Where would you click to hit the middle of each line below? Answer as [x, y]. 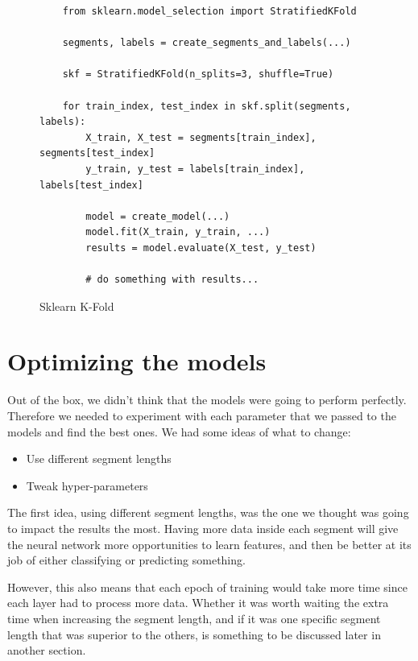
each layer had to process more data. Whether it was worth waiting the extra [198, 603]
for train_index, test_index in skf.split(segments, [207, 106]
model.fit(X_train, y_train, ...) [178, 232]
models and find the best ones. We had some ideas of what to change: [179, 431]
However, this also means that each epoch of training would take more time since [207, 587]
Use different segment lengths [99, 459]
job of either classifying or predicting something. [126, 560]
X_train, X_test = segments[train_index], [201, 137]
